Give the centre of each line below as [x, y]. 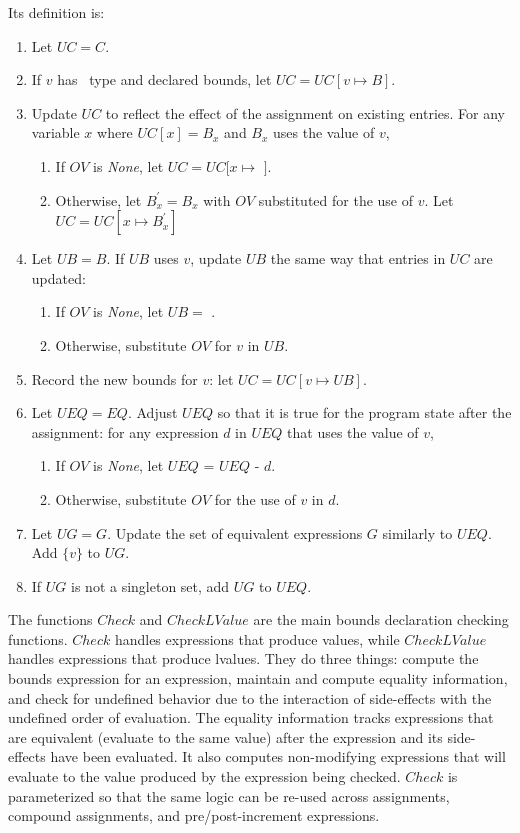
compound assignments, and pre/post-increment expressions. [194, 815]
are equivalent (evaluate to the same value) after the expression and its [225, 736]
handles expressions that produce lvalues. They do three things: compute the [243, 658]
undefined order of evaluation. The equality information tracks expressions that [251, 717]
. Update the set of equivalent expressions [235, 532]
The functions [50, 619]
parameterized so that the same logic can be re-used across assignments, [229, 795]
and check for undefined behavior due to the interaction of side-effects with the [250, 697]
